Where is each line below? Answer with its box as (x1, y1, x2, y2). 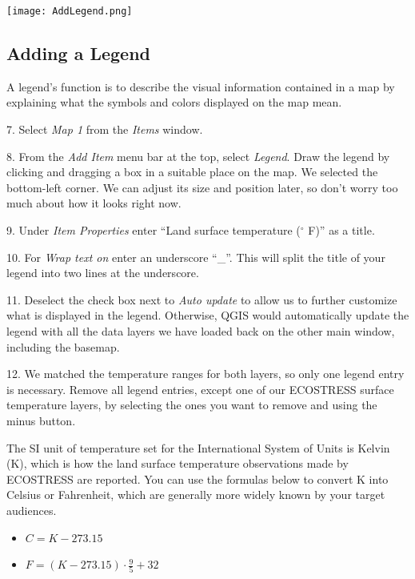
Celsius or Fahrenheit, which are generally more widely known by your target (6, 486, 385, 503)
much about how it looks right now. (6, 195, 182, 211)
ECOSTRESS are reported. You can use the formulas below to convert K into (6, 470, 389, 487)
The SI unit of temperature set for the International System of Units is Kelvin (6, 439, 390, 456)
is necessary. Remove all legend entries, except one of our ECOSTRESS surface (6, 380, 394, 397)
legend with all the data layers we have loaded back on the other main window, (6, 322, 395, 339)
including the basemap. (6, 338, 120, 355)
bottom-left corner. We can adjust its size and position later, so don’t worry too (6, 179, 398, 195)
